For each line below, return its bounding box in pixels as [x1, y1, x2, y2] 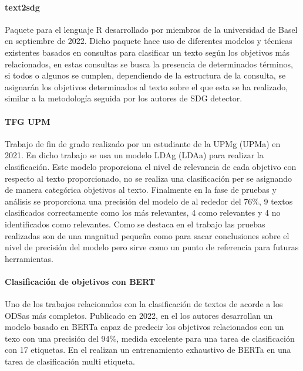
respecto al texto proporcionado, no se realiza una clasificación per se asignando [5, 172, 292, 184]
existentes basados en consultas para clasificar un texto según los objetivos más [5, 46, 290, 58]
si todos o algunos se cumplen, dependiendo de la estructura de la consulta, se [5, 69, 286, 81]
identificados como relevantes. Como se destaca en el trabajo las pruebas [5, 217, 265, 230]
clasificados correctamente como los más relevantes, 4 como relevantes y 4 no [5, 206, 281, 219]
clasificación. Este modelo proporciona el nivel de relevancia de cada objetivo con [5, 160, 297, 172]
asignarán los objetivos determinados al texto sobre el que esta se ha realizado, [5, 80, 288, 93]
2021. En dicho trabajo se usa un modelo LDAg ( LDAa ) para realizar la [5, 149, 264, 161]
